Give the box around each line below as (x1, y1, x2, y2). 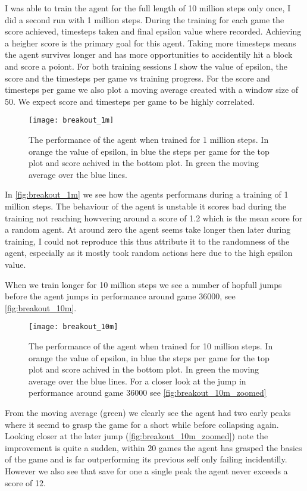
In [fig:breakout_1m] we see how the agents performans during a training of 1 (5, 188, 289, 201)
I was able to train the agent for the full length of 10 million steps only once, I (5, 2, 291, 14)
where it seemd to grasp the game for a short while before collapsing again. (5, 418, 279, 430)
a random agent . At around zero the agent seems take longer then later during (5, 223, 291, 236)
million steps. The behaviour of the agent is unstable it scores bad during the (5, 199, 287, 212)
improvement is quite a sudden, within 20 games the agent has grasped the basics (5, 441, 302, 454)
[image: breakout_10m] (29, 323, 118, 331)
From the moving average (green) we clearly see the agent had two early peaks (5, 406, 291, 418)
